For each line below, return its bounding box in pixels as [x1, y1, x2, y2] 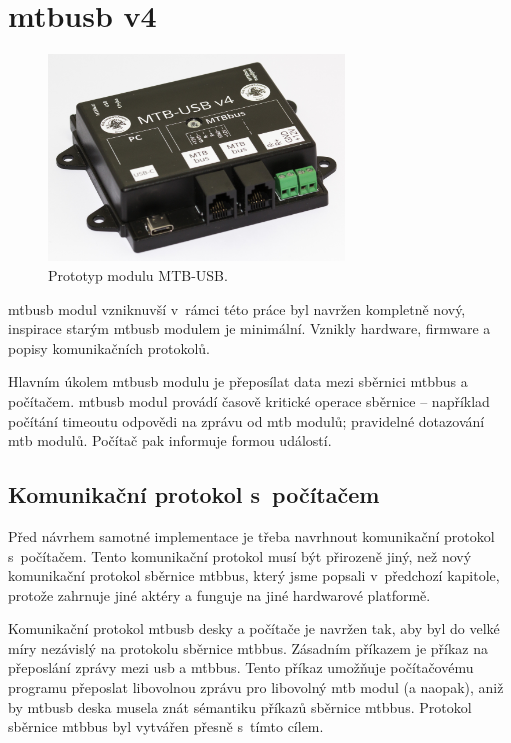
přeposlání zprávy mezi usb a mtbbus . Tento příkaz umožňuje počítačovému [8, 657, 474, 678]
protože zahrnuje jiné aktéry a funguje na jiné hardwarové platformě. [8, 584, 431, 605]
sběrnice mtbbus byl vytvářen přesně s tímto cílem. [8, 716, 324, 737]
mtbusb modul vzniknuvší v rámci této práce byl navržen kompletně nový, [8, 298, 466, 319]
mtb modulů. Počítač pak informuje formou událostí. [8, 430, 332, 451]
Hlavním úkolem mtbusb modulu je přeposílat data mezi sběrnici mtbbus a [8, 371, 468, 392]
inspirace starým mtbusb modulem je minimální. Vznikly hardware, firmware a [8, 318, 491, 339]
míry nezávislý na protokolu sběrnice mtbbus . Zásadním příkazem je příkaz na [8, 637, 489, 658]
